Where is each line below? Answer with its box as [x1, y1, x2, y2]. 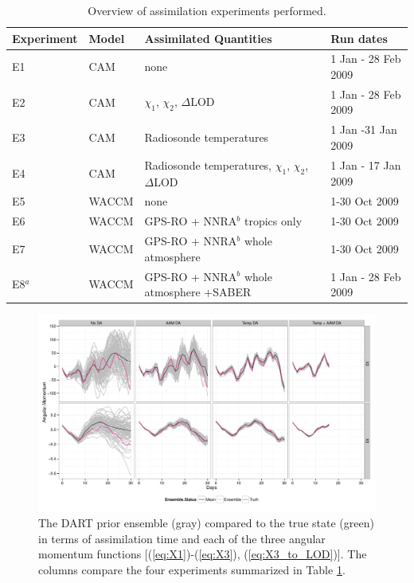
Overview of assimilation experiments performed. [88, 2, 326, 18]
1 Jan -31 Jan [330, 121, 397, 138]
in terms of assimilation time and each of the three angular [38, 530, 326, 546]
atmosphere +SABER [144, 284, 252, 300]
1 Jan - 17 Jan [330, 157, 401, 174]
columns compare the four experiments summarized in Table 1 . [38, 561, 346, 577]
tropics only [244, 213, 303, 229]
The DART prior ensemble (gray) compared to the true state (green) [38, 514, 374, 530]
